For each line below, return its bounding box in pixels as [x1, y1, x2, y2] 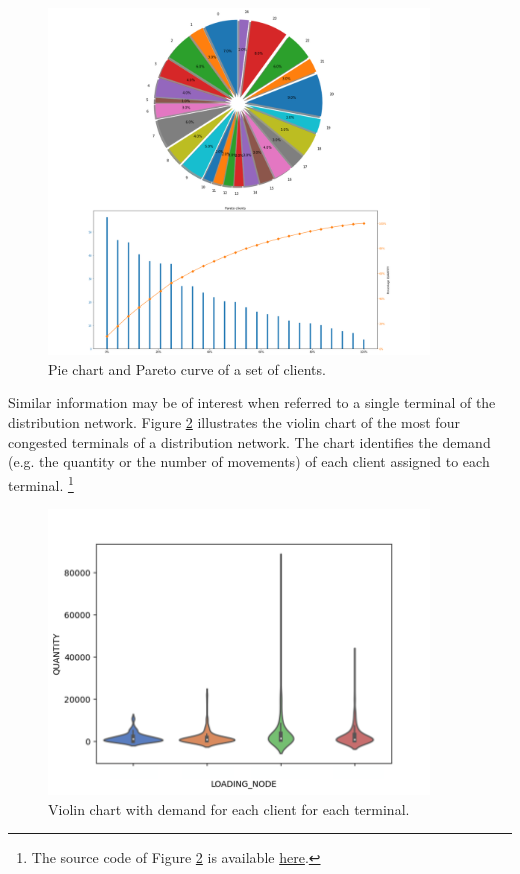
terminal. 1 [8, 471, 74, 495]
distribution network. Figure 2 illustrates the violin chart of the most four [8, 412, 460, 433]
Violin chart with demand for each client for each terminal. [48, 798, 410, 819]
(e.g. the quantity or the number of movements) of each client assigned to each [8, 451, 490, 472]
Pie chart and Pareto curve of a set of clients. [48, 358, 326, 379]
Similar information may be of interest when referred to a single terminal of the [8, 392, 496, 413]
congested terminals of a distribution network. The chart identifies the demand [8, 431, 491, 452]
